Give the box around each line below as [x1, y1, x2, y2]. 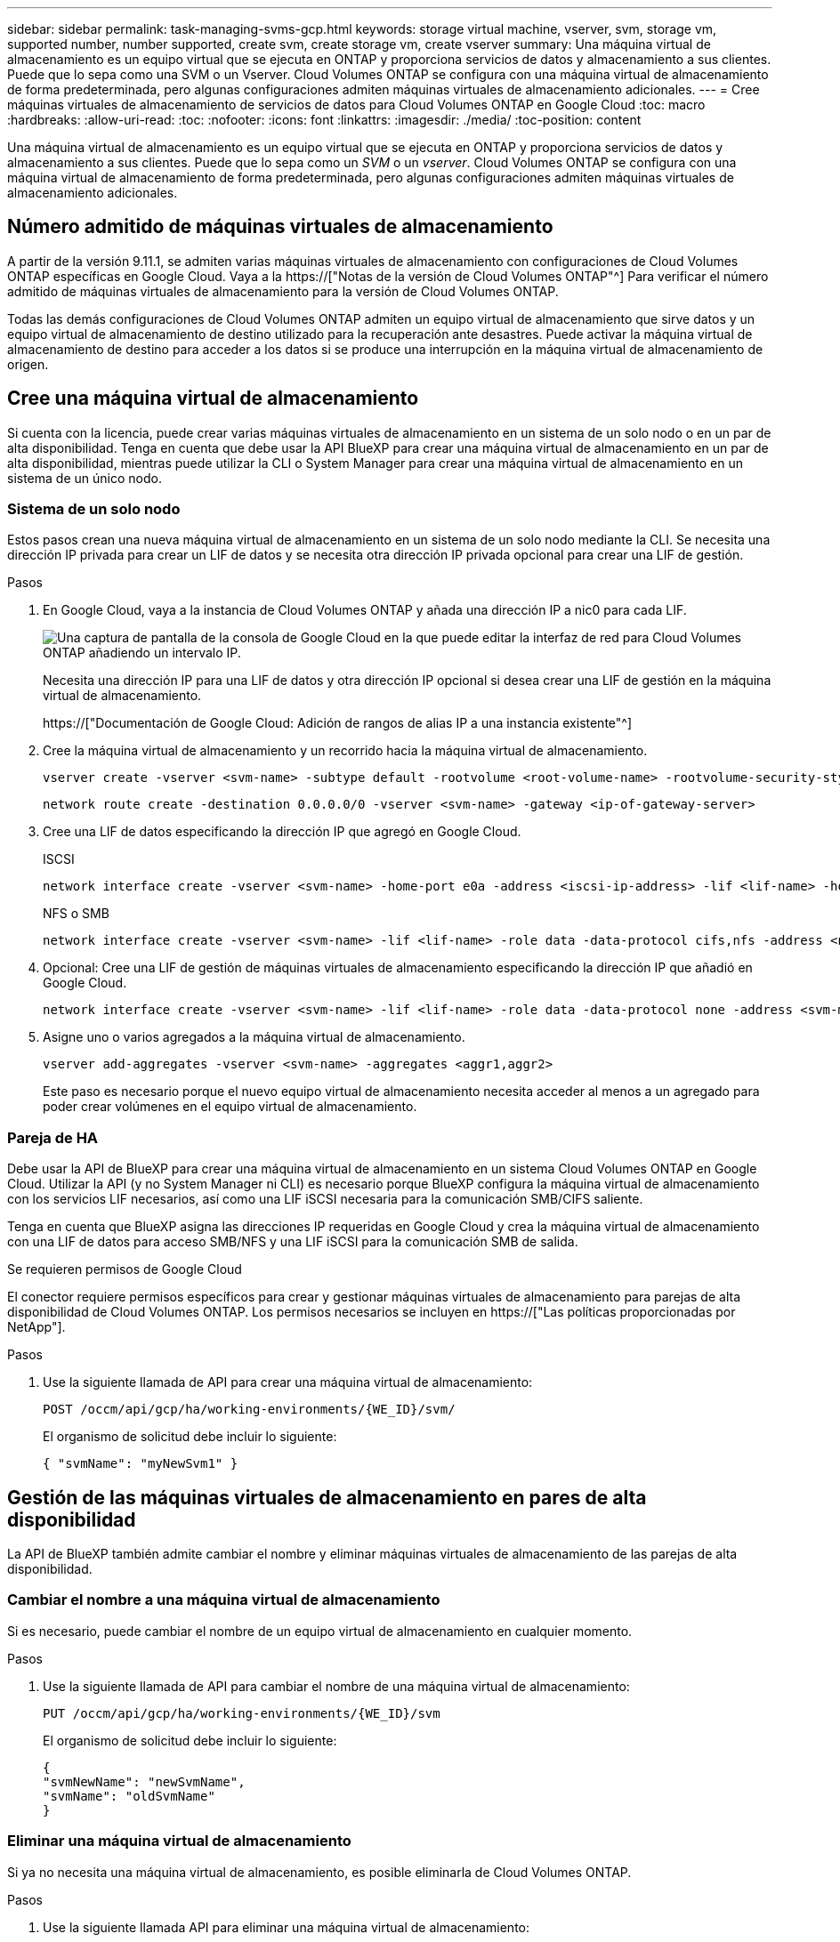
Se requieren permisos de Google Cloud [7, 1261, 242, 1277]
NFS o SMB [43, 906, 109, 922]
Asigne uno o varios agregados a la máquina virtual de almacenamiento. [43, 1029, 465, 1045]
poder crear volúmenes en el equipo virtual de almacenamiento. [43, 1099, 417, 1115]
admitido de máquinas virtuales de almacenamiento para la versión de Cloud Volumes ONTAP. [7, 283, 559, 299]
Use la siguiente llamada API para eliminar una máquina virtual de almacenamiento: [43, 1919, 530, 1935]
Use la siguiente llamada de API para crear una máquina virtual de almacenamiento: [43, 1374, 533, 1390]
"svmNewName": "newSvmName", [43, 1774, 246, 1789]
